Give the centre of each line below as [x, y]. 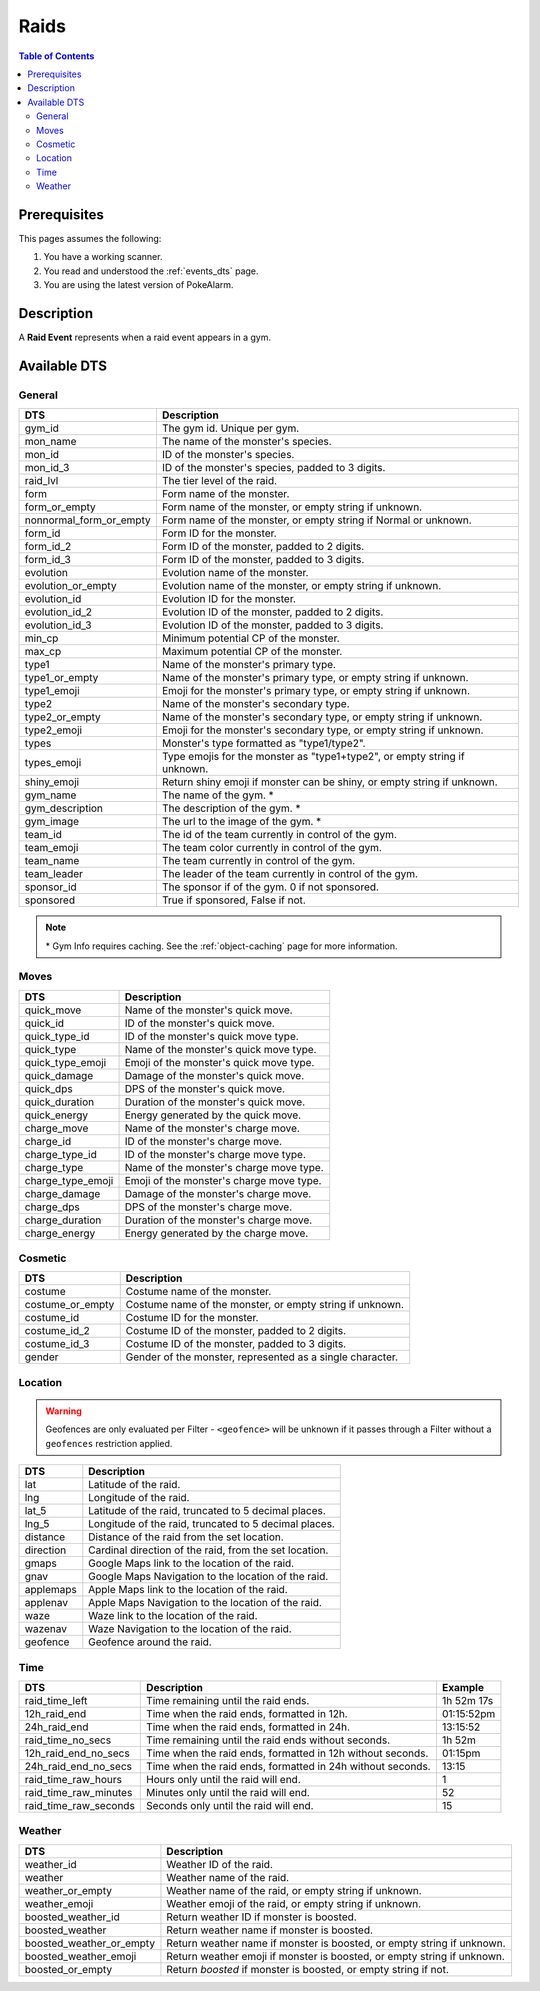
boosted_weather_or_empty [89, 1943]
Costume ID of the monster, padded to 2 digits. [236, 1331]
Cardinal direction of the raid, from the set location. [208, 1550]
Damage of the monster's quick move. [214, 1075]
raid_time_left [56, 1700]
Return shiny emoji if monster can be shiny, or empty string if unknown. [330, 782]
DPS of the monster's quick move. [204, 1088]
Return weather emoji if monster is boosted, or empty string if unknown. [335, 1956]
